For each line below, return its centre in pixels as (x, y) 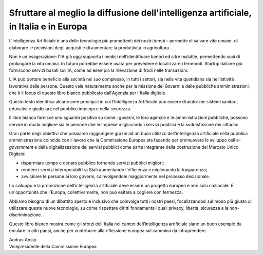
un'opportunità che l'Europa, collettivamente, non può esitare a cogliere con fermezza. (96, 192)
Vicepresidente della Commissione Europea (53, 246)
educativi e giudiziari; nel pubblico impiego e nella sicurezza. (70, 108)
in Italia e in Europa (48, 26)
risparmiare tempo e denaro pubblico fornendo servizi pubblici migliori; (93, 163)
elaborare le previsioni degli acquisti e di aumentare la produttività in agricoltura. (90, 48)
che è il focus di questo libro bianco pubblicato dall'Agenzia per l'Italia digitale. (88, 93)
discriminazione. (26, 215)
